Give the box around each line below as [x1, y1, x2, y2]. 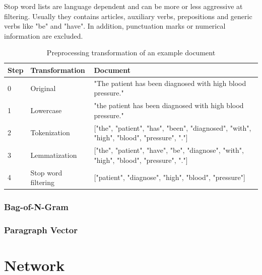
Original [30, 82, 56, 93]
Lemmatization [30, 149, 77, 160]
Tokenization [30, 127, 70, 138]
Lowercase [30, 105, 62, 116]
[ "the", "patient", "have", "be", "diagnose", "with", [94, 145, 244, 155]
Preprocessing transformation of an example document [46, 47, 216, 58]
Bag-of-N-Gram [4, 201, 69, 213]
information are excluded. [4, 30, 83, 41]
